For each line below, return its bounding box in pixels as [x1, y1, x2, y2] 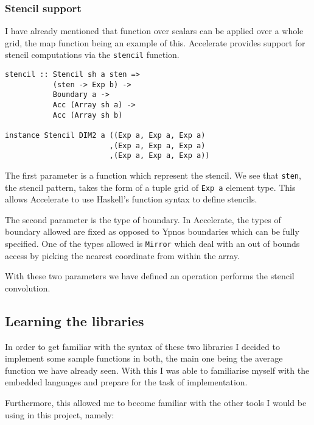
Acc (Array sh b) [52, 110, 123, 120]
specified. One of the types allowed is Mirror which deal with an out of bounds [5, 237, 300, 250]
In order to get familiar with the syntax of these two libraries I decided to [5, 340, 280, 352]
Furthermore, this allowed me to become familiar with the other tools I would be [5, 396, 307, 409]
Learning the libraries [5, 311, 144, 330]
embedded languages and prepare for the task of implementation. [5, 376, 248, 388]
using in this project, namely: [5, 408, 114, 421]
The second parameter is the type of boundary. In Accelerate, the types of [5, 213, 281, 226]
